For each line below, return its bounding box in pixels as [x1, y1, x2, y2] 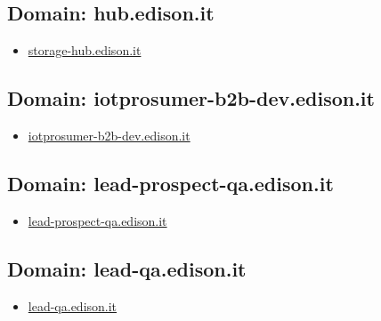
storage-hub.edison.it [28, 41, 142, 60]
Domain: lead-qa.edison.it [7, 254, 247, 282]
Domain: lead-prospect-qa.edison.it [7, 169, 334, 197]
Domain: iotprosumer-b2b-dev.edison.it [7, 84, 375, 112]
